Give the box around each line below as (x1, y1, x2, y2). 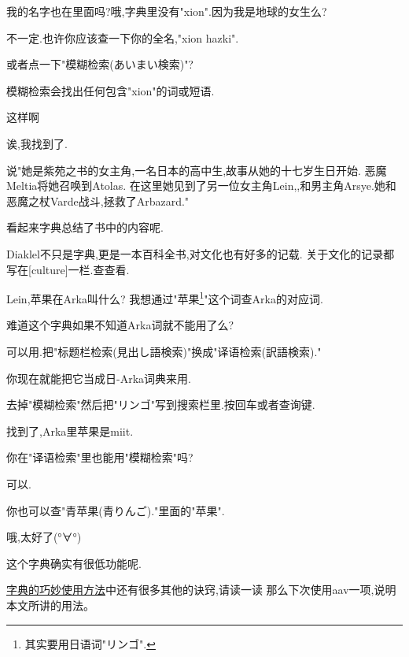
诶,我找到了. (6, 135, 68, 151)
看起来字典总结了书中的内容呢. (6, 219, 164, 236)
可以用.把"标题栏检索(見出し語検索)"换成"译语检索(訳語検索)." (6, 343, 322, 359)
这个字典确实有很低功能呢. (6, 555, 142, 571)
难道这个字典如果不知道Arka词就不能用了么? (6, 317, 234, 333)
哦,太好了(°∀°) (6, 529, 82, 545)
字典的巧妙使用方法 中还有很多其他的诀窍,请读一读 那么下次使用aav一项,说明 (6, 581, 396, 598)
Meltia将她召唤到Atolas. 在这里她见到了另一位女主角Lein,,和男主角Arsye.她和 (6, 177, 396, 194)
